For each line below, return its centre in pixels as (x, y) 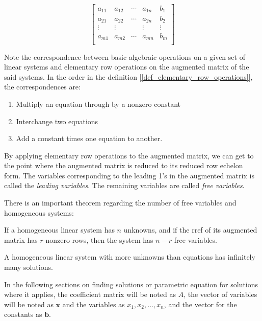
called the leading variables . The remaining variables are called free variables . (124, 185)
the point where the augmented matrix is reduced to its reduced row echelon (124, 165)
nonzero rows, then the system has (99, 239)
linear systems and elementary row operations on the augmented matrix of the (127, 67)
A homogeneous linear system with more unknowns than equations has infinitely (130, 257)
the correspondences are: (42, 87)
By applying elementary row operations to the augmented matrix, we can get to (129, 155)
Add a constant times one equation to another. (89, 138)
